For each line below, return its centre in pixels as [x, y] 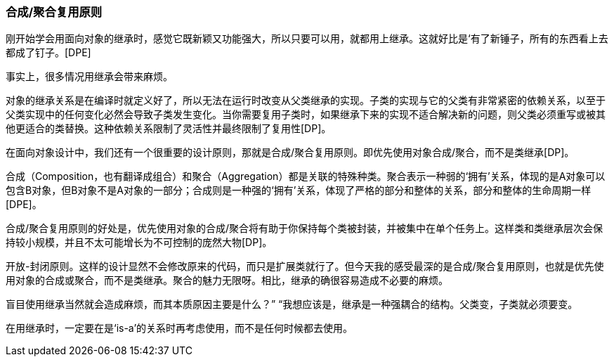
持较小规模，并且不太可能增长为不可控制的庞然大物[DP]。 [139, 243]
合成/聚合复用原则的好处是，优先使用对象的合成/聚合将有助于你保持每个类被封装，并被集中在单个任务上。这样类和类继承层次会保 [305, 228]
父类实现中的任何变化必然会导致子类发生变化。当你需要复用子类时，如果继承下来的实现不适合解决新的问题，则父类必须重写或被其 [306, 115]
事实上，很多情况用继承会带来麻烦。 [89, 77]
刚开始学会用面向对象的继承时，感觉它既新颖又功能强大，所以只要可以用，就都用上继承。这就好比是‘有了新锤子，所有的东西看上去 [307, 39]
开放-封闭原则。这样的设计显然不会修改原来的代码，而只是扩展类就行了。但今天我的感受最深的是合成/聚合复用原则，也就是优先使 [305, 266]
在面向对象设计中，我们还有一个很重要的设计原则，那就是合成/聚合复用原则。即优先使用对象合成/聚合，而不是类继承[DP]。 [290, 153]
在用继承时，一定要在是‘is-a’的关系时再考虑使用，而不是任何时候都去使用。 [179, 328]
